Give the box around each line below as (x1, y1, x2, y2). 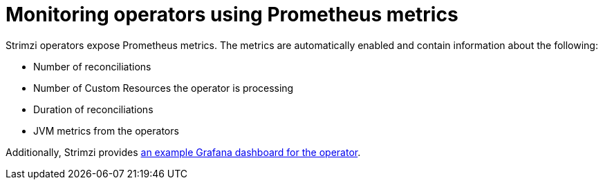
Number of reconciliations (33, 60, 151, 72)
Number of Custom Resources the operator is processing (33, 81, 294, 94)
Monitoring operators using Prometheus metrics (6, 3, 458, 26)
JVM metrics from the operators (33, 124, 179, 137)
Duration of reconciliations (33, 103, 154, 115)
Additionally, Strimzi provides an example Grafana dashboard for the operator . (6, 146, 361, 158)
